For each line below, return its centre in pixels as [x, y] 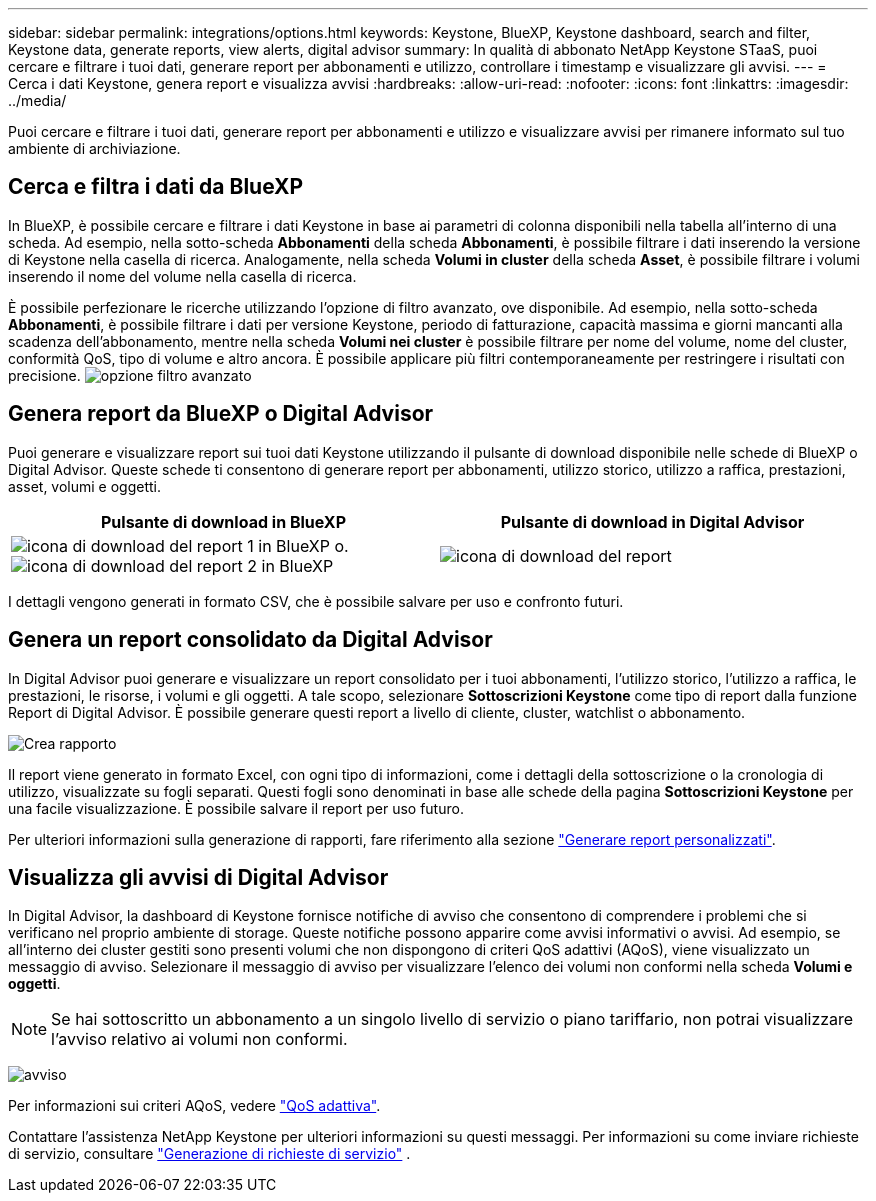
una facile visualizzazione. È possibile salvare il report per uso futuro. [236, 808]
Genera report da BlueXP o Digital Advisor [221, 414]
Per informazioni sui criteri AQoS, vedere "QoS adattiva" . [194, 1106]
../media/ [37, 100]
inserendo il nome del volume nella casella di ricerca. [182, 276]
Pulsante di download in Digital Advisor [652, 521]
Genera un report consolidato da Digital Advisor [250, 640]
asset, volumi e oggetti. [85, 486]
